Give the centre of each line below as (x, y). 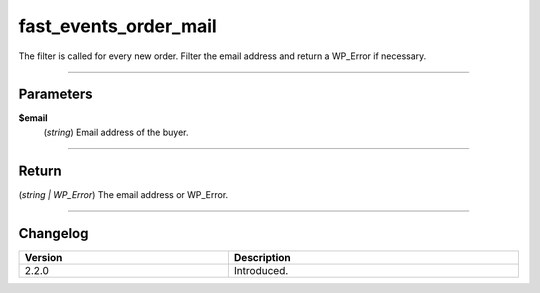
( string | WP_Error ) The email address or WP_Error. (123, 194)
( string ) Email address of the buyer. (116, 132)
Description (262, 257)
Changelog (53, 233)
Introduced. (261, 270)
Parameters (55, 94)
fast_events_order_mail (117, 26)
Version (43, 257)
